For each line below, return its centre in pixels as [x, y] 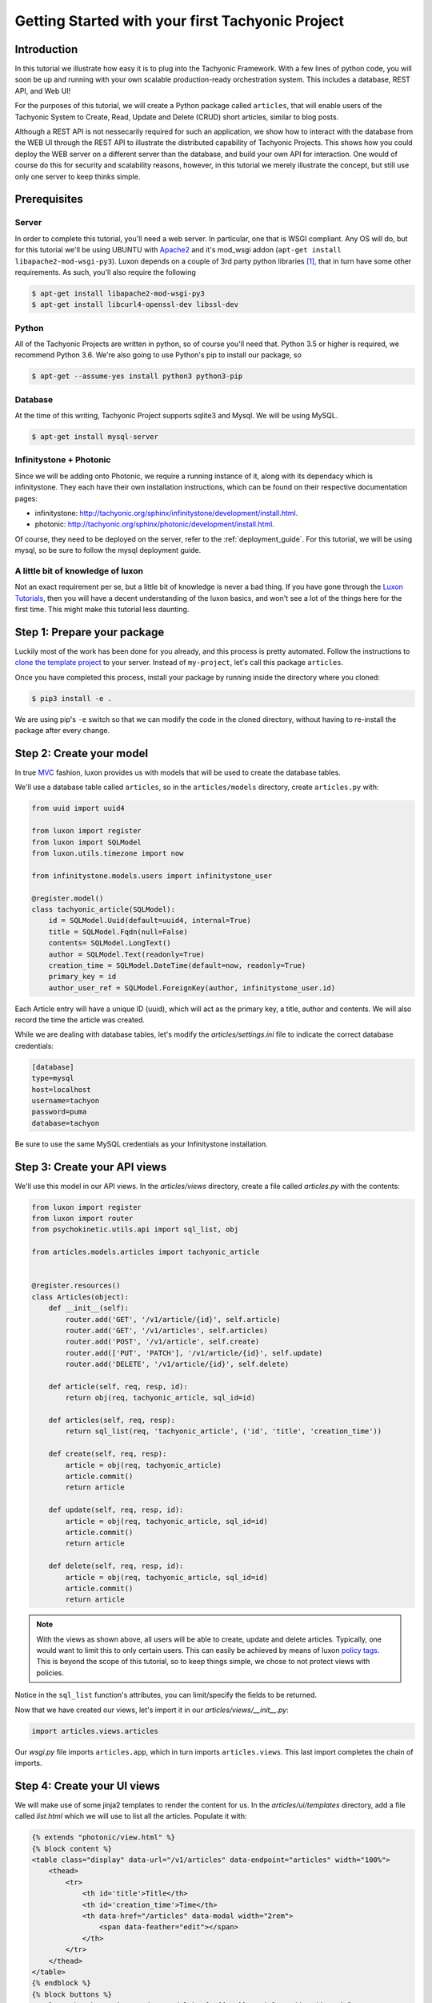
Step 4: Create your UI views [87, 1785]
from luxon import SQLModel [86, 842]
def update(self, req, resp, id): [116, 1510]
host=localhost [61, 1089]
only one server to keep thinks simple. [78, 176]
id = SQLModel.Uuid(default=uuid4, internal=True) [150, 921]
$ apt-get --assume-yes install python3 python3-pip [137, 376]
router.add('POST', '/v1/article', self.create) [162, 1342]
